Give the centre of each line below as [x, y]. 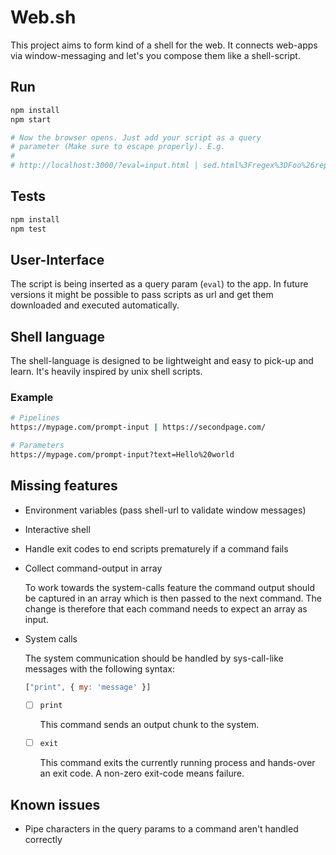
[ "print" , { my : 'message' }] [88, 687]
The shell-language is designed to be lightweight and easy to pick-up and [162, 361]
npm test [28, 229]
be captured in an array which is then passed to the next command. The [173, 598]
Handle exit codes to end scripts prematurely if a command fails [156, 548]
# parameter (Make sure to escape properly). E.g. [118, 147]
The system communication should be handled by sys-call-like [154, 658]
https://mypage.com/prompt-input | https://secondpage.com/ [138, 427]
